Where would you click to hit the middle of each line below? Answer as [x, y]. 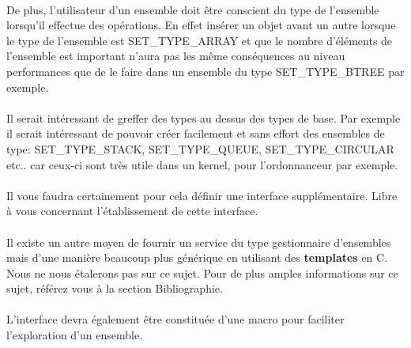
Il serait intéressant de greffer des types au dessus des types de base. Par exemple [204, 117]
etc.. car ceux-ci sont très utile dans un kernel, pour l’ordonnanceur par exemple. [202, 164]
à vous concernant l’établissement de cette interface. [132, 211]
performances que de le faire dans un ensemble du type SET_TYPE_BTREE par [205, 71]
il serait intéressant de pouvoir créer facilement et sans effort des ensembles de [196, 133]
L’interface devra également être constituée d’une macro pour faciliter [175, 319]
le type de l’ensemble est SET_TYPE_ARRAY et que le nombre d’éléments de [200, 40]
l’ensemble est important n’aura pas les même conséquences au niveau [176, 56]
